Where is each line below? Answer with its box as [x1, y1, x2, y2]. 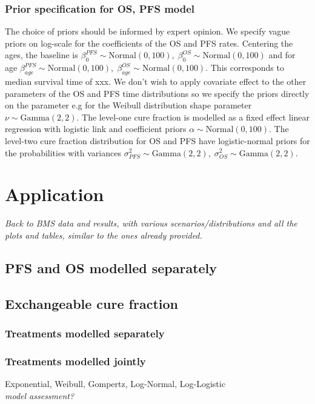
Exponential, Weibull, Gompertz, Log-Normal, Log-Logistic [5, 377, 225, 390]
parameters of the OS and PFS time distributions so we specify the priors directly [5, 87, 310, 99]
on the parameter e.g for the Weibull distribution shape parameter [5, 99, 252, 111]
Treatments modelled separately [5, 325, 165, 340]
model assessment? [5, 389, 75, 402]
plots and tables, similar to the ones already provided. [5, 228, 202, 241]
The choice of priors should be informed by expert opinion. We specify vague [5, 25, 290, 38]
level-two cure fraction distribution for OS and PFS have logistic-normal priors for [5, 134, 310, 147]
